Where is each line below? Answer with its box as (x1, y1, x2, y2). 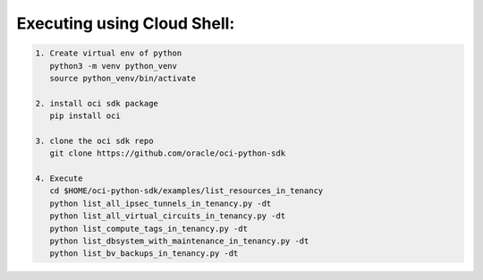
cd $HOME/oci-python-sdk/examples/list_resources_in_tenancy (49, 186, 324, 196)
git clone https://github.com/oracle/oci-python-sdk (49, 148, 286, 158)
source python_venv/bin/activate (49, 72, 197, 83)
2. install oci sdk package (35, 98, 158, 108)
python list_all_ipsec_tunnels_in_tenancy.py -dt (49, 198, 272, 208)
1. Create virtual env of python (35, 48, 182, 58)
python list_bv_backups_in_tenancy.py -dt (49, 249, 239, 259)
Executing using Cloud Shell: (16, 13, 235, 33)
